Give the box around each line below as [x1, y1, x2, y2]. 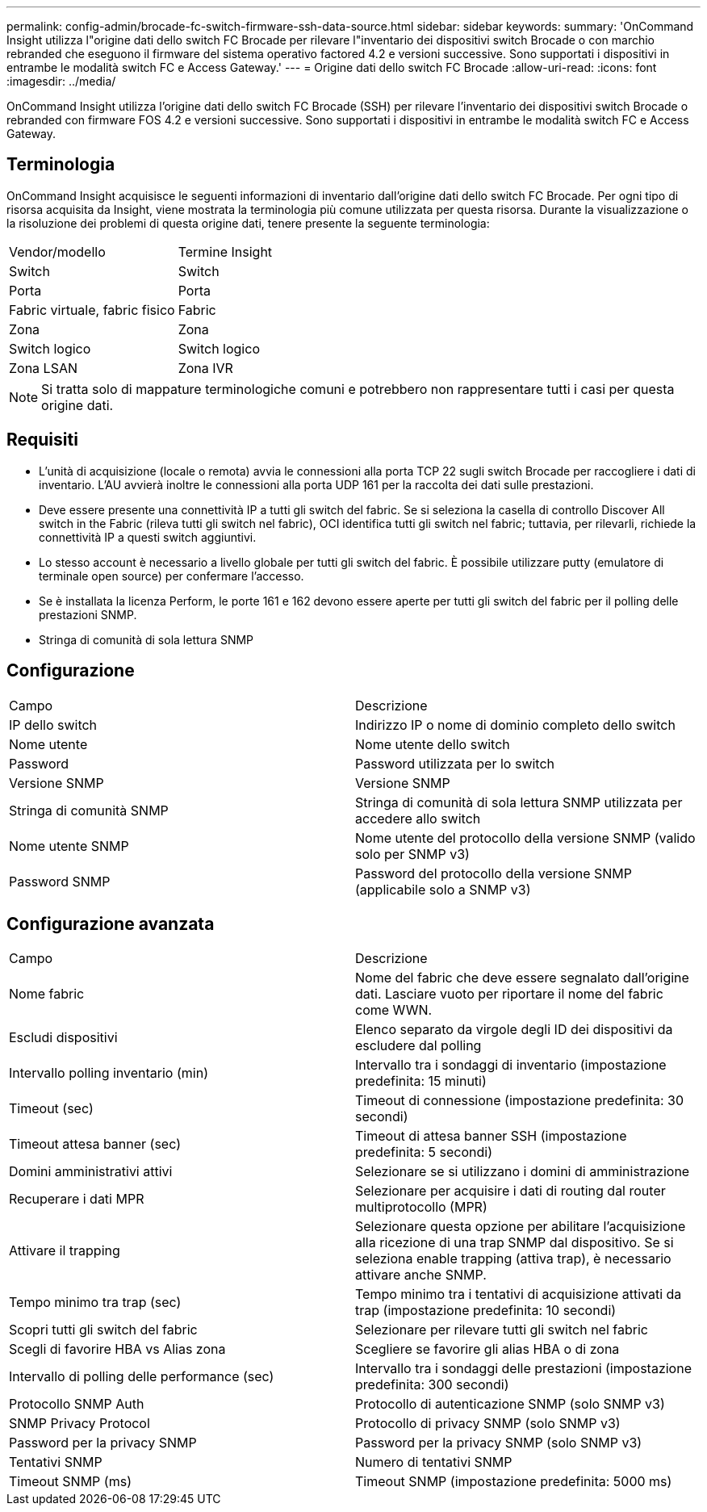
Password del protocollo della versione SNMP [355, 865, 633, 882]
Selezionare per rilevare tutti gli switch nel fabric [355, 1321, 648, 1338]
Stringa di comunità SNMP [9, 802, 169, 819]
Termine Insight [178, 243, 273, 260]
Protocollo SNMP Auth [9, 1396, 144, 1413]
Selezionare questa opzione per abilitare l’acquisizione [355, 1218, 686, 1235]
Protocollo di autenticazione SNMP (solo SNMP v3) [355, 1396, 665, 1413]
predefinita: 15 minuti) [355, 1073, 487, 1090]
